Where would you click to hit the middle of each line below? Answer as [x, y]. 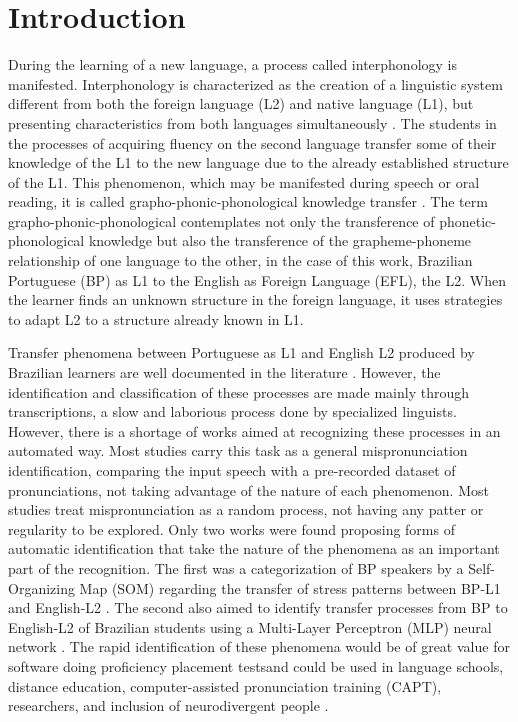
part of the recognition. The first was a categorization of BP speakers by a [236, 567]
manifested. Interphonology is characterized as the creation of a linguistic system [255, 83]
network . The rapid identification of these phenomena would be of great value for [259, 646]
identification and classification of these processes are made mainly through [239, 391]
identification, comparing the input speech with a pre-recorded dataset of [232, 470]
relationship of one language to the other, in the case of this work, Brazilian [240, 260]
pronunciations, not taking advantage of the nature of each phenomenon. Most [248, 489]
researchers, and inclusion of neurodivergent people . [168, 705]
